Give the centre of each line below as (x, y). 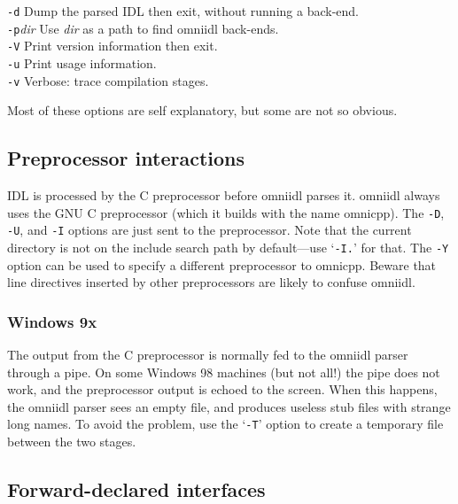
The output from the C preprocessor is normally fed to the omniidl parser (208, 355)
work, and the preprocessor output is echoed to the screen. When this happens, (222, 389)
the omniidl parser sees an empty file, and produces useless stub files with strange (229, 406)
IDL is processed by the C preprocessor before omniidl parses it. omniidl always (224, 195)
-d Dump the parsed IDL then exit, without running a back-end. (183, 11)
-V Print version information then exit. (113, 46)
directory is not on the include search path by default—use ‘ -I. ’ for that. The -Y (228, 247)
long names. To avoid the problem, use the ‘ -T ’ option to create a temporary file (225, 424)
